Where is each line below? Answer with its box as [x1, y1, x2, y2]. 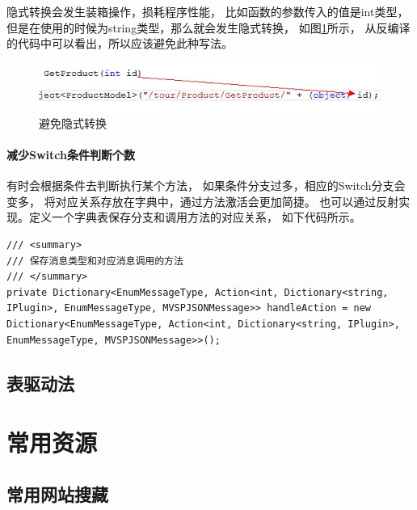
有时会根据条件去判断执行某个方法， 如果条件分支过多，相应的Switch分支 [6, 177, 394, 194]
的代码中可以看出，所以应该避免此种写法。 [6, 35, 233, 52]
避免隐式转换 [39, 114, 107, 131]
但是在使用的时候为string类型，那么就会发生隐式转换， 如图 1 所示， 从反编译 [6, 19, 411, 36]
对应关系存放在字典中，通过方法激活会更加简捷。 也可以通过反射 [55, 192, 399, 209]
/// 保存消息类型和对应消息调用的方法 [6, 255, 183, 267]
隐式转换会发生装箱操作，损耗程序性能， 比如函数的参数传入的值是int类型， [6, 3, 409, 19]
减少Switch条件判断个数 [6, 146, 135, 163]
